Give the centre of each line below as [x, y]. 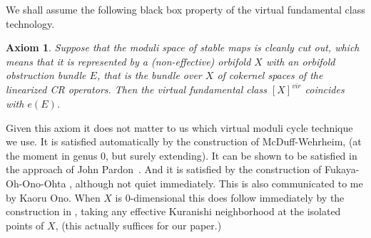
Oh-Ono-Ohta [36, 183]
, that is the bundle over [149, 75]
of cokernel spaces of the [270, 75]
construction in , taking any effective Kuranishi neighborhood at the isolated [173, 211]
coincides [325, 89]
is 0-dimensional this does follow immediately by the [230, 197]
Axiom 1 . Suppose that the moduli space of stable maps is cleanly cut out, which [183, 47]
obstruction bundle [46, 75]
